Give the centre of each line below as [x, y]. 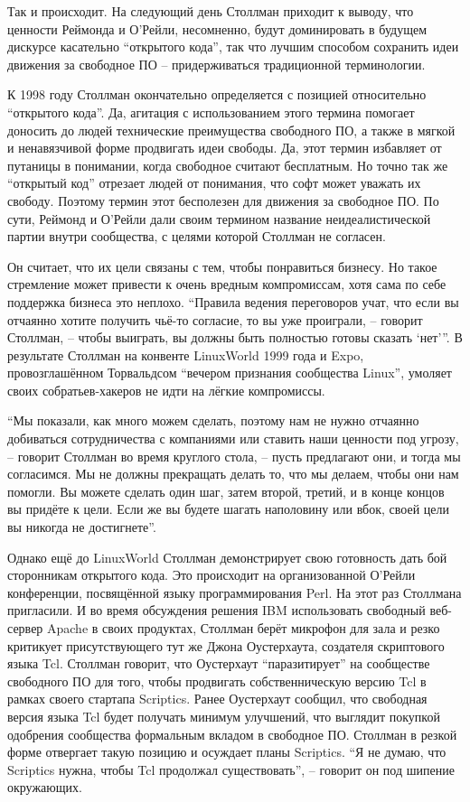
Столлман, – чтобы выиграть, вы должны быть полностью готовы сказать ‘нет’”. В [235, 337]
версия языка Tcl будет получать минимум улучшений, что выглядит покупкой [224, 716]
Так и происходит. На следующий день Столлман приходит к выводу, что [211, 11]
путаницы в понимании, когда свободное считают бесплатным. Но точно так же [228, 165]
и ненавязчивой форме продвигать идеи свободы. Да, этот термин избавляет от [225, 148]
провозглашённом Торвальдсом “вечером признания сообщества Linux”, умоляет [230, 373]
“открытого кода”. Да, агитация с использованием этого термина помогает [211, 112]
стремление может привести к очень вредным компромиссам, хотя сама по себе [227, 284]
